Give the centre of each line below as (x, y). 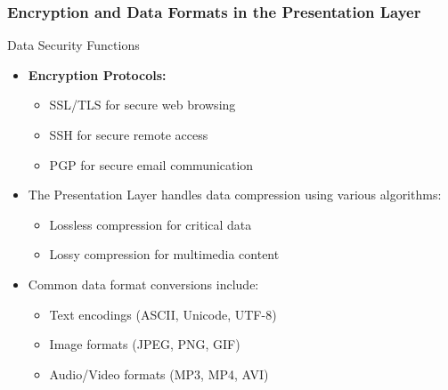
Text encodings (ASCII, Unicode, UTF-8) (163, 314)
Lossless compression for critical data (151, 224)
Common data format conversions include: (143, 284)
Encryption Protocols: (97, 74)
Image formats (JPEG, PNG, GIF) (145, 344)
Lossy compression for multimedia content (164, 254)
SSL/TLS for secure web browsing (143, 105)
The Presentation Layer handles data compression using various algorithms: (235, 195)
